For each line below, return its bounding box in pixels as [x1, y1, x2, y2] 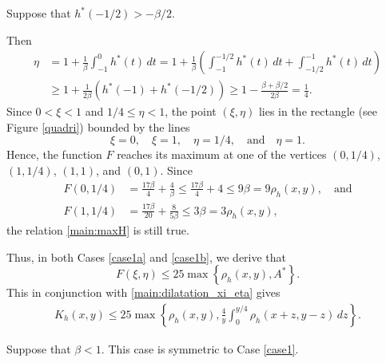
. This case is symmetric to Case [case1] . [101, 340, 299, 357]
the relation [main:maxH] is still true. [6, 221, 189, 238]
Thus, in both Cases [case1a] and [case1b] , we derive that [6, 248, 287, 265]
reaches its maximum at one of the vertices [117, 146, 327, 163]
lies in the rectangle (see [258, 103, 377, 120]
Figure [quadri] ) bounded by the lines [6, 118, 190, 135]
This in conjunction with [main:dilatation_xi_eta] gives [6, 284, 281, 301]
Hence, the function [6, 146, 102, 163]
